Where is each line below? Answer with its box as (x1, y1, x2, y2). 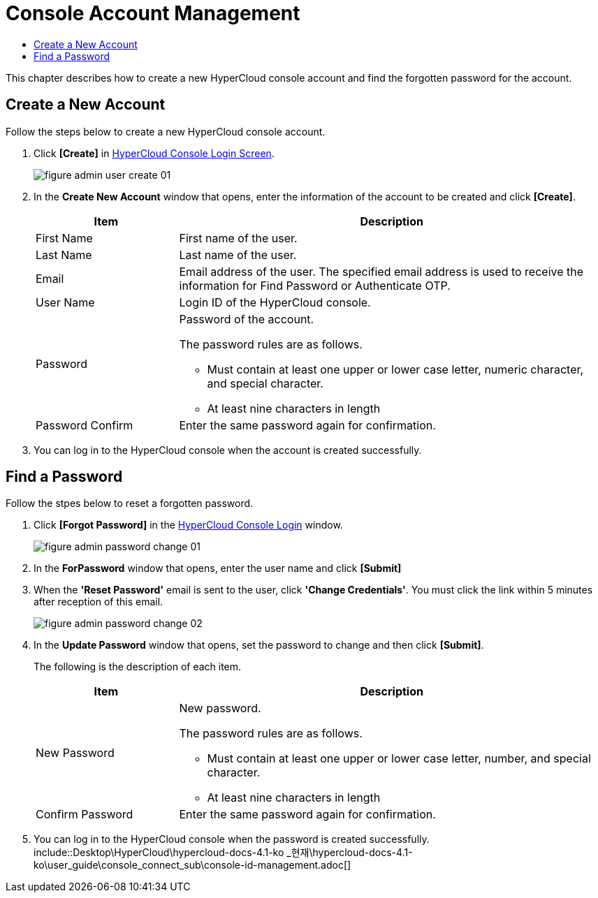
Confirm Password (36, 807, 133, 822)
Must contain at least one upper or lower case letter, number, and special (207, 751, 591, 766)
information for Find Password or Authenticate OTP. (179, 278, 451, 293)
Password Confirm (36, 418, 133, 432)
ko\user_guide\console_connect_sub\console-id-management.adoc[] (34, 859, 351, 871)
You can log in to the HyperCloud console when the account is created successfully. (34, 443, 422, 456)
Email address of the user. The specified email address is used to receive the (179, 264, 584, 279)
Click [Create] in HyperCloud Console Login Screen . (34, 147, 275, 159)
